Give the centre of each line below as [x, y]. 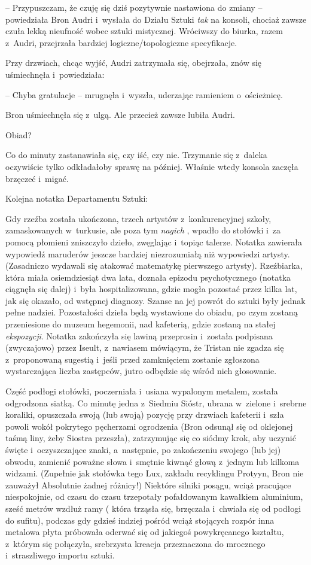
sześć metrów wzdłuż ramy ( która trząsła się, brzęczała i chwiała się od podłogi [153, 508]
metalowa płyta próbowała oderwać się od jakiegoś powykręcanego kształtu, [145, 532]
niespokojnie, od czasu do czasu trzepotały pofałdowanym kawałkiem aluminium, [154, 496]
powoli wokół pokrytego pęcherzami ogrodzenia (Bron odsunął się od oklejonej [149, 426]
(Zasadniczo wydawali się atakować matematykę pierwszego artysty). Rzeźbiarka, [154, 265]
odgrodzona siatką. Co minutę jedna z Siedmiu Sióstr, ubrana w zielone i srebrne [156, 403]
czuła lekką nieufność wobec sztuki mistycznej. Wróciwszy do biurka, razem [144, 31]
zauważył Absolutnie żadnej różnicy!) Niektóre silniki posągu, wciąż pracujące [148, 484]
